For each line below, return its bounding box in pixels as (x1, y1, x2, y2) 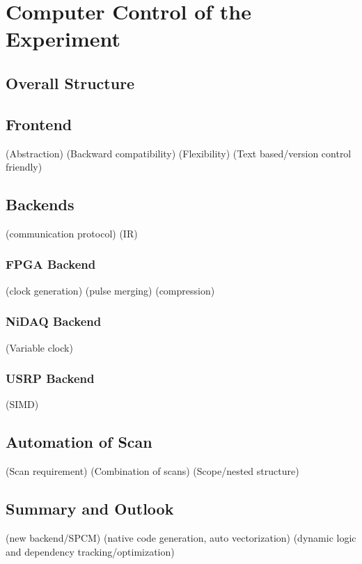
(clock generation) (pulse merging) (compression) (6, 283, 215, 297)
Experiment (6, 24, 121, 53)
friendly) (6, 159, 42, 174)
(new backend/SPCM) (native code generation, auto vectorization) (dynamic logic (6, 530, 356, 545)
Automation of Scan (6, 431, 152, 453)
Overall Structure (6, 72, 135, 93)
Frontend (6, 113, 72, 134)
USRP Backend (6, 370, 95, 387)
